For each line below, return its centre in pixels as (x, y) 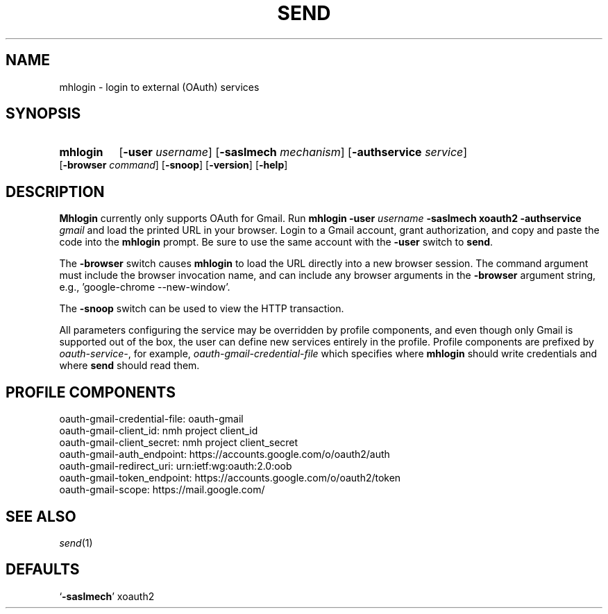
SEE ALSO (41, 516)
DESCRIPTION (55, 191)
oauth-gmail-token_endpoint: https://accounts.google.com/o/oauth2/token (230, 478)
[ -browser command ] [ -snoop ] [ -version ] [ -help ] (174, 165)
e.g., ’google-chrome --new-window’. (145, 287)
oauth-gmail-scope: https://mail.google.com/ (162, 490)
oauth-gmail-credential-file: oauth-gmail (151, 419)
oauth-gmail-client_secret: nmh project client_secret (179, 443)
